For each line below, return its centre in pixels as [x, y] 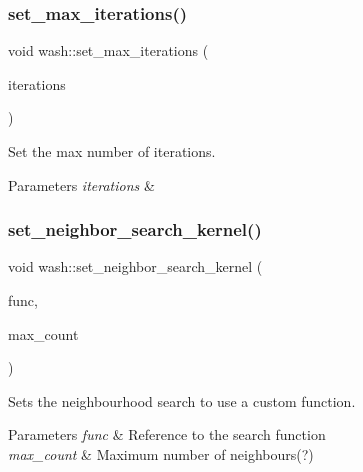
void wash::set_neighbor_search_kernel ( [135, 266]
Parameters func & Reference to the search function [167, 434]
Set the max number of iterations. [112, 151]
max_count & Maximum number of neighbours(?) [161, 453]
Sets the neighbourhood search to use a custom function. [182, 400]
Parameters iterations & [81, 184]
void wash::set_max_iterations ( [108, 50]
